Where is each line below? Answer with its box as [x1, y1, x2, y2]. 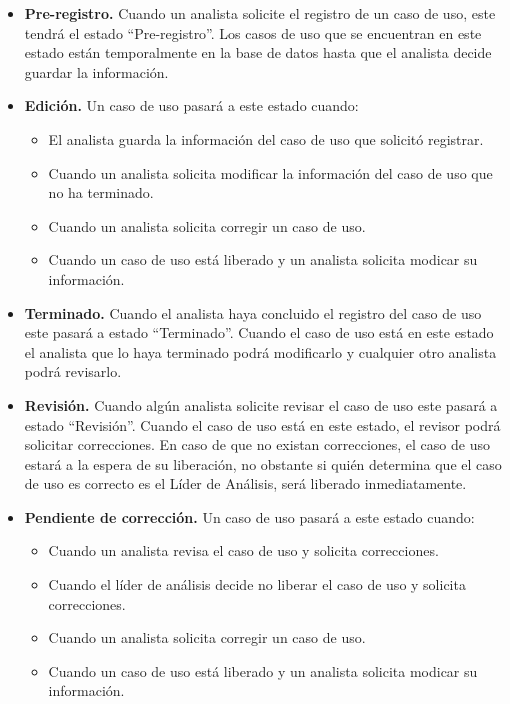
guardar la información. [24, 61, 169, 82]
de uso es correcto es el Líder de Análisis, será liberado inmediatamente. [24, 473, 467, 494]
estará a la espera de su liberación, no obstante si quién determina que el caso [24, 453, 502, 474]
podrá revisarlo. [24, 361, 122, 382]
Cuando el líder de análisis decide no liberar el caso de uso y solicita [48, 574, 466, 595]
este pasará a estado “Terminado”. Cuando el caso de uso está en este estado [24, 322, 494, 343]
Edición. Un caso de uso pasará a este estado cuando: [24, 95, 359, 116]
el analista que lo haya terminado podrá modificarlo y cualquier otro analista [24, 341, 497, 362]
